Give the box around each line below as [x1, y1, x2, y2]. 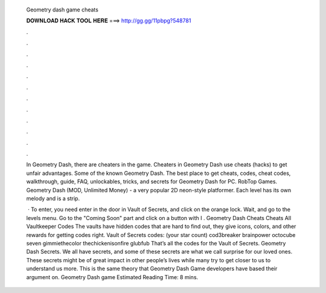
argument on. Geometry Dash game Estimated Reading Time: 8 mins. [26, 273, 199, 280]
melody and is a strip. [26, 195, 80, 202]
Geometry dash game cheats [26, 6, 99, 13]
